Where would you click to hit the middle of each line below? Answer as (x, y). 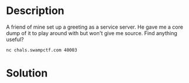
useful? (15, 39)
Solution (27, 73)
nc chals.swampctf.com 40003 (42, 50)
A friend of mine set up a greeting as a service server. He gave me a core (95, 27)
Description (35, 11)
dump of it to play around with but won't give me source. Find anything (92, 33)
